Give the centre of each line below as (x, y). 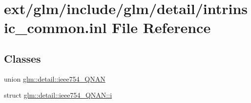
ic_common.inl (55, 27)
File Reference (161, 27)
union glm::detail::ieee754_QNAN (55, 78)
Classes (22, 58)
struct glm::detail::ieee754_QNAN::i (58, 95)
